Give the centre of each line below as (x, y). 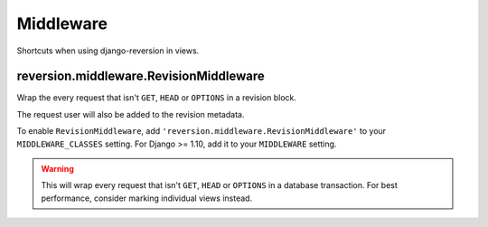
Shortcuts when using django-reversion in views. (108, 51)
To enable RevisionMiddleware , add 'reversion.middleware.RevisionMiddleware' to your (202, 131)
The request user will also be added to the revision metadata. (131, 114)
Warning (57, 169)
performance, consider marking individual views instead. (147, 198)
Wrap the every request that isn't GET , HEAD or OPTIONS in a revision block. (157, 98)
